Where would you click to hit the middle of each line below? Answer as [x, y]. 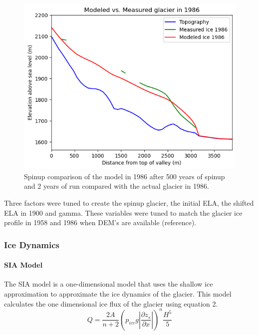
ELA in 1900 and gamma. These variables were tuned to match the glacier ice [123, 212]
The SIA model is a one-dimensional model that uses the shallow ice [109, 284]
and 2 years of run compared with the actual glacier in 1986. [117, 186]
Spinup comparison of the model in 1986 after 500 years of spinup [125, 176]
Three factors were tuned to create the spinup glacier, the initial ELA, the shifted [129, 202]
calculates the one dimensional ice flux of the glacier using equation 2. [111, 303]
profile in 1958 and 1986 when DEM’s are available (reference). [100, 222]
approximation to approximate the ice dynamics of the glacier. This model [118, 293]
